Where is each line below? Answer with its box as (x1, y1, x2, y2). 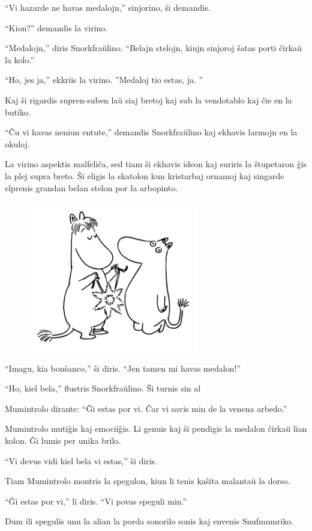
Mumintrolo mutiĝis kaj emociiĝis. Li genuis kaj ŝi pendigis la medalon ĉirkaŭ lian (5, 422, 307, 435)
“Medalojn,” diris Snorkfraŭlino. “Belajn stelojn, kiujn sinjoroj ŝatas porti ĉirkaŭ (5, 41, 302, 54)
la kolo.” (5, 53, 34, 66)
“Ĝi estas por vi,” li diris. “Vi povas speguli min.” (5, 494, 187, 507)
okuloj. (5, 137, 30, 150)
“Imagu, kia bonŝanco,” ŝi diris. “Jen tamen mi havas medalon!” (5, 361, 241, 374)
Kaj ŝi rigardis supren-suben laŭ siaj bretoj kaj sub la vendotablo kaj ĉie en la (5, 93, 292, 106)
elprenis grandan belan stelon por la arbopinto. (5, 181, 178, 194)
